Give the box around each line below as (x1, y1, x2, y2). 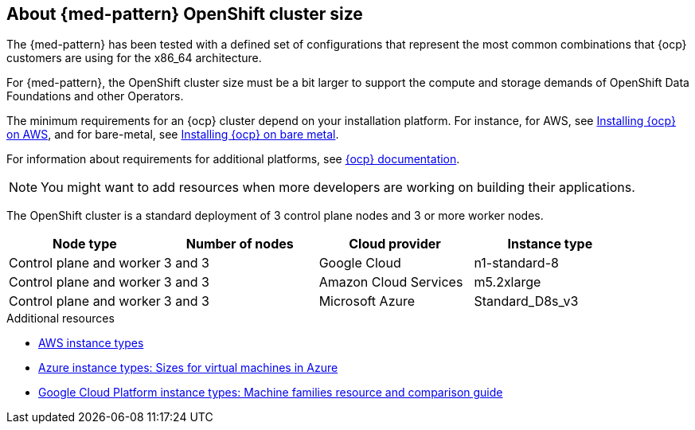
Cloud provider (349, 236, 441, 252)
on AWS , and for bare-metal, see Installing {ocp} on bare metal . (6, 127, 339, 142)
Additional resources (6, 311, 115, 326)
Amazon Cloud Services (318, 274, 463, 291)
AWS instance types (38, 336, 144, 350)
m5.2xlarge (474, 274, 541, 291)
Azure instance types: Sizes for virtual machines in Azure (38, 361, 338, 375)
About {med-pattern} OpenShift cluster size (6, 4, 363, 24)
